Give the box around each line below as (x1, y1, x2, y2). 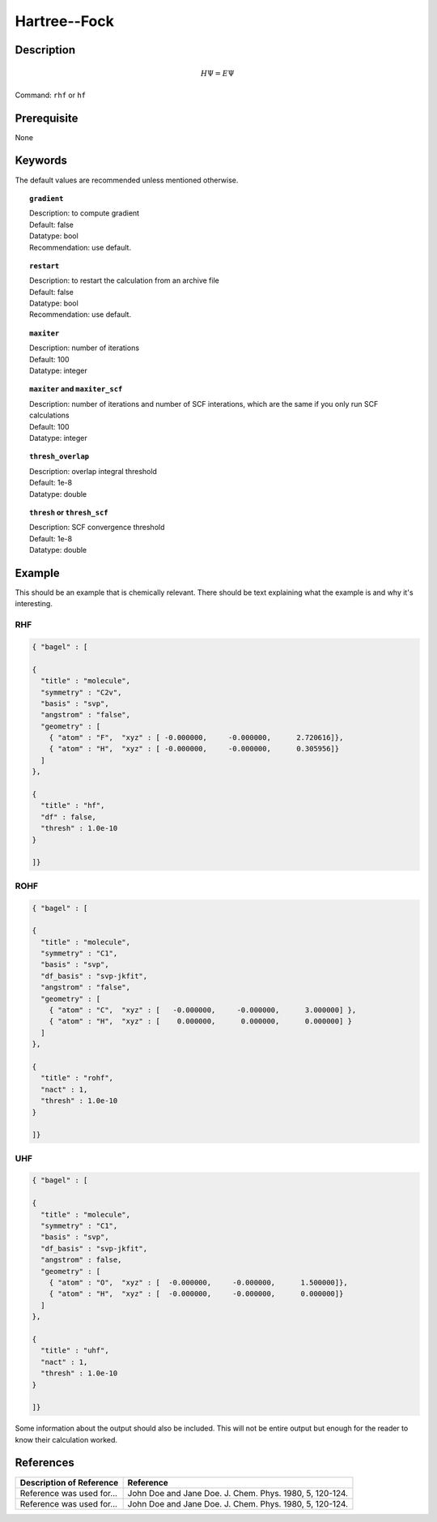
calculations (29, 410, 70, 421)
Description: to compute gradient (29, 208, 140, 218)
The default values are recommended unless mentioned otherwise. (15, 175, 239, 185)
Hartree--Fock (15, 12, 115, 30)
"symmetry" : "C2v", (40, 687, 122, 697)
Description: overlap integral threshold (29, 466, 158, 476)
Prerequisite (15, 111, 78, 125)
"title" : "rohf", (40, 1074, 113, 1083)
